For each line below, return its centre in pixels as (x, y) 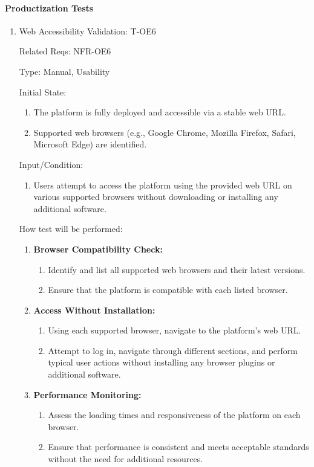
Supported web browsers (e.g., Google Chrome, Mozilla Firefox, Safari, (165, 132)
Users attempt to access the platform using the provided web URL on (163, 185)
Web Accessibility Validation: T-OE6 (87, 31)
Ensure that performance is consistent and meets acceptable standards (178, 447)
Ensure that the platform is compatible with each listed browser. (168, 290)
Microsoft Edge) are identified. (90, 144)
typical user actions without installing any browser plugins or (162, 362)
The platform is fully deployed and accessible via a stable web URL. (160, 112)
